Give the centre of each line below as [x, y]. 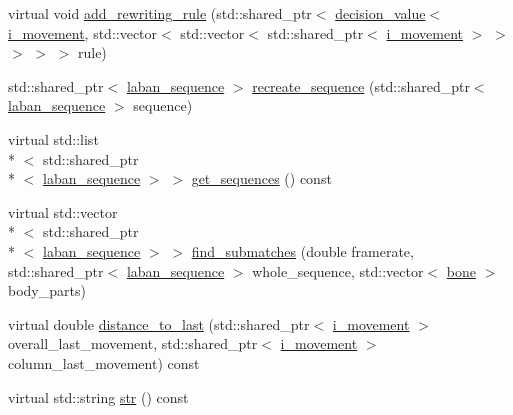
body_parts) [47, 290]
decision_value [380, 13]
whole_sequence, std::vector [338, 270]
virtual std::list [53, 138]
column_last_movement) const [104, 362]
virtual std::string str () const [98, 396]
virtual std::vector [63, 211]
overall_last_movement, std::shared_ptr [133, 343]
